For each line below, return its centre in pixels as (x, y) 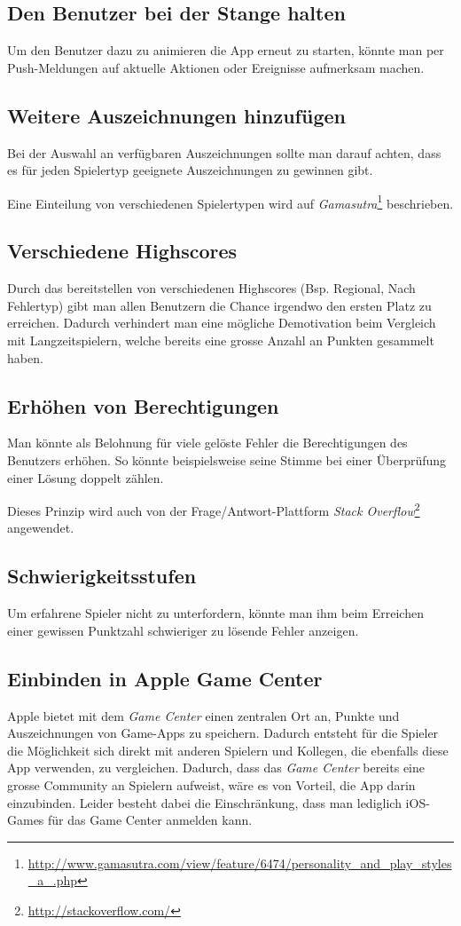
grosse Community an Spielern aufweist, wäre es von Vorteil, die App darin (211, 785)
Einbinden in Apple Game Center (165, 678)
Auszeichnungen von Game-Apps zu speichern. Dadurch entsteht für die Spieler (223, 733)
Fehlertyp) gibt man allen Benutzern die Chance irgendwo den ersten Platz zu (219, 305)
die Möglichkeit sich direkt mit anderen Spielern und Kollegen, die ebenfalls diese (228, 750)
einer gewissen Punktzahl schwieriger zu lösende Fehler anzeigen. (183, 630)
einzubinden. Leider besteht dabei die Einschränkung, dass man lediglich (204, 802)
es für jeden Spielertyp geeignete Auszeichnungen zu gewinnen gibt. (190, 170)
